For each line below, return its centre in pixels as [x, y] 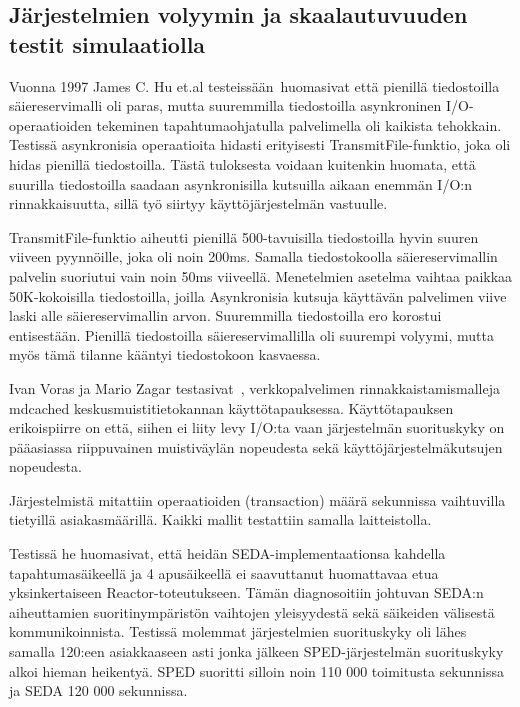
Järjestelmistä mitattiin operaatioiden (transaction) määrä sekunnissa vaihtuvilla [257, 499]
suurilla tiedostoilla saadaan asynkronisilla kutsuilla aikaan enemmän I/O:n [240, 183]
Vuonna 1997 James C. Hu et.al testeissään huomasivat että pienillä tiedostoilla [254, 85]
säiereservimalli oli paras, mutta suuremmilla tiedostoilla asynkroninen [225, 105]
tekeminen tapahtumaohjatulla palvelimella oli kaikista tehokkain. [299, 124]
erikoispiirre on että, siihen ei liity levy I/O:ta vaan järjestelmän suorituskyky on [257, 427]
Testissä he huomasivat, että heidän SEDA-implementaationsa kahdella [227, 553]
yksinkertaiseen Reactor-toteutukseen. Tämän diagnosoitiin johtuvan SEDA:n [246, 592]
